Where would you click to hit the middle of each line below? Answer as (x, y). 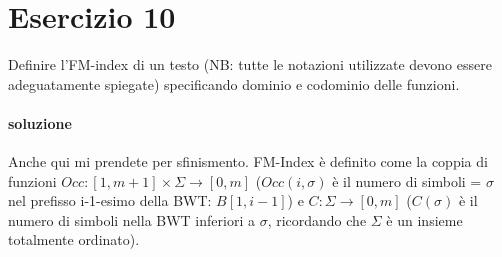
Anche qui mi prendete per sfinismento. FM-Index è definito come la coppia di (248, 161)
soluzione (40, 122)
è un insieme (424, 219)
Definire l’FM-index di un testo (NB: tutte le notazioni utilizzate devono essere (250, 64)
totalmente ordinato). (74, 239)
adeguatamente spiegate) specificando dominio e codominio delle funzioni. (234, 83)
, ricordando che (317, 219)
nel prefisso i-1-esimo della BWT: (110, 200)
